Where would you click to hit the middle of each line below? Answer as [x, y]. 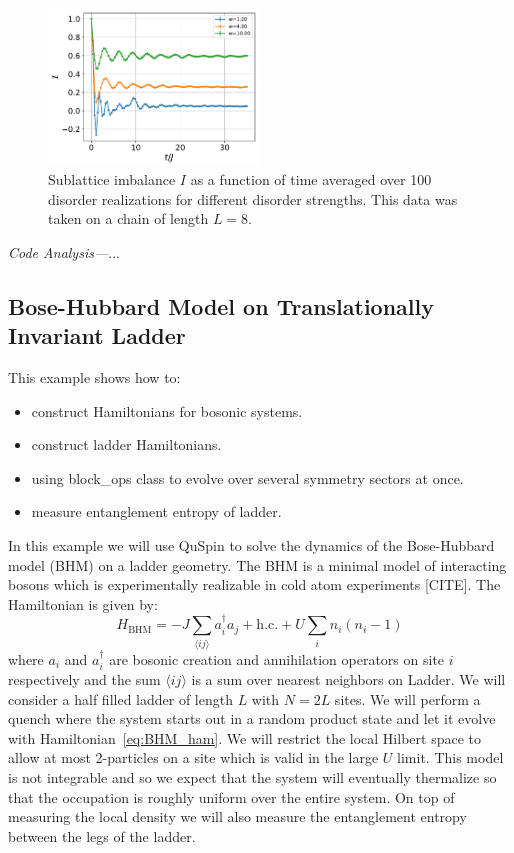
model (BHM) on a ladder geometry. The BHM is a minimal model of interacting [257, 564]
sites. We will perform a [407, 698]
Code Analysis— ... [64, 251]
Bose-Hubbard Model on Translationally [221, 305]
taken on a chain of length [128, 218]
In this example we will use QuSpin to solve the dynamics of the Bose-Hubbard [251, 545]
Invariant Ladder [97, 335]
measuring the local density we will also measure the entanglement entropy [237, 816]
